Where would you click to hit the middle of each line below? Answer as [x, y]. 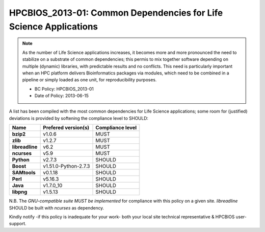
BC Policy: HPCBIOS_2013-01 [64, 89]
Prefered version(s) [66, 128]
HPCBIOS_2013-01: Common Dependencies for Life [116, 13]
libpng [20, 192]
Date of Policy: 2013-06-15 [62, 96]
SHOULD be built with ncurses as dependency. [56, 208]
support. [18, 224]
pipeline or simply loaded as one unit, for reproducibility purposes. [90, 80]
